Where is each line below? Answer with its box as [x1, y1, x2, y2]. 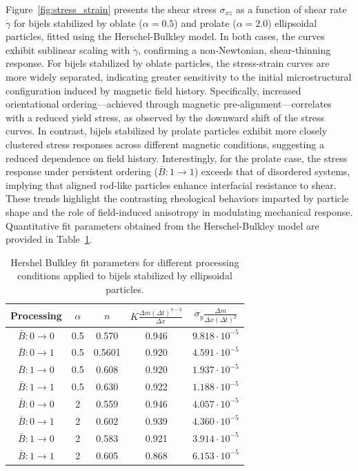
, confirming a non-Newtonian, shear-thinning [138, 42, 331, 57]
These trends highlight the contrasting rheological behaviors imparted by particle [6, 191, 349, 206]
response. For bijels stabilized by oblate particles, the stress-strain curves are [6, 56, 330, 70]
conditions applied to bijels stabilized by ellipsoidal [17, 268, 232, 283]
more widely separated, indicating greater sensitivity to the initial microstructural [6, 69, 352, 83]
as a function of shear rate [235, 2, 347, 16]
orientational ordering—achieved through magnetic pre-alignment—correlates [6, 97, 332, 111]
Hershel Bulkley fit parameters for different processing [10, 254, 239, 269]
